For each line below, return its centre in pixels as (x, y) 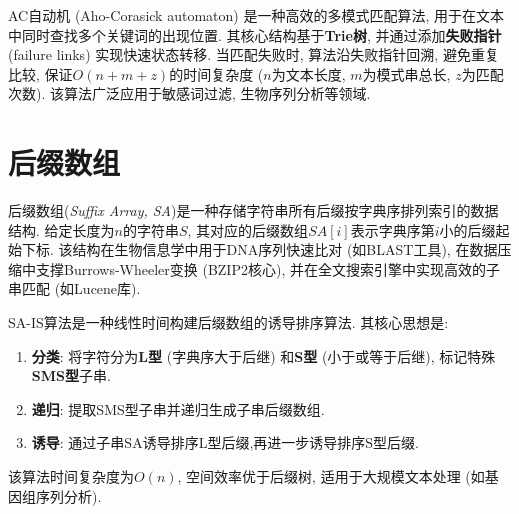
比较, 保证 (40, 73)
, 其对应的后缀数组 (248, 229)
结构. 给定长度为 (61, 229)
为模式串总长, (406, 73)
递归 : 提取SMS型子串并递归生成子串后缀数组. (178, 408)
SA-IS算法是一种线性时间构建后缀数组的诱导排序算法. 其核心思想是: (228, 322)
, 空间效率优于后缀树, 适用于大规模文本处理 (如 (331, 476)
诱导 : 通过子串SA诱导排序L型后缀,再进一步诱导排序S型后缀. (225, 442)
